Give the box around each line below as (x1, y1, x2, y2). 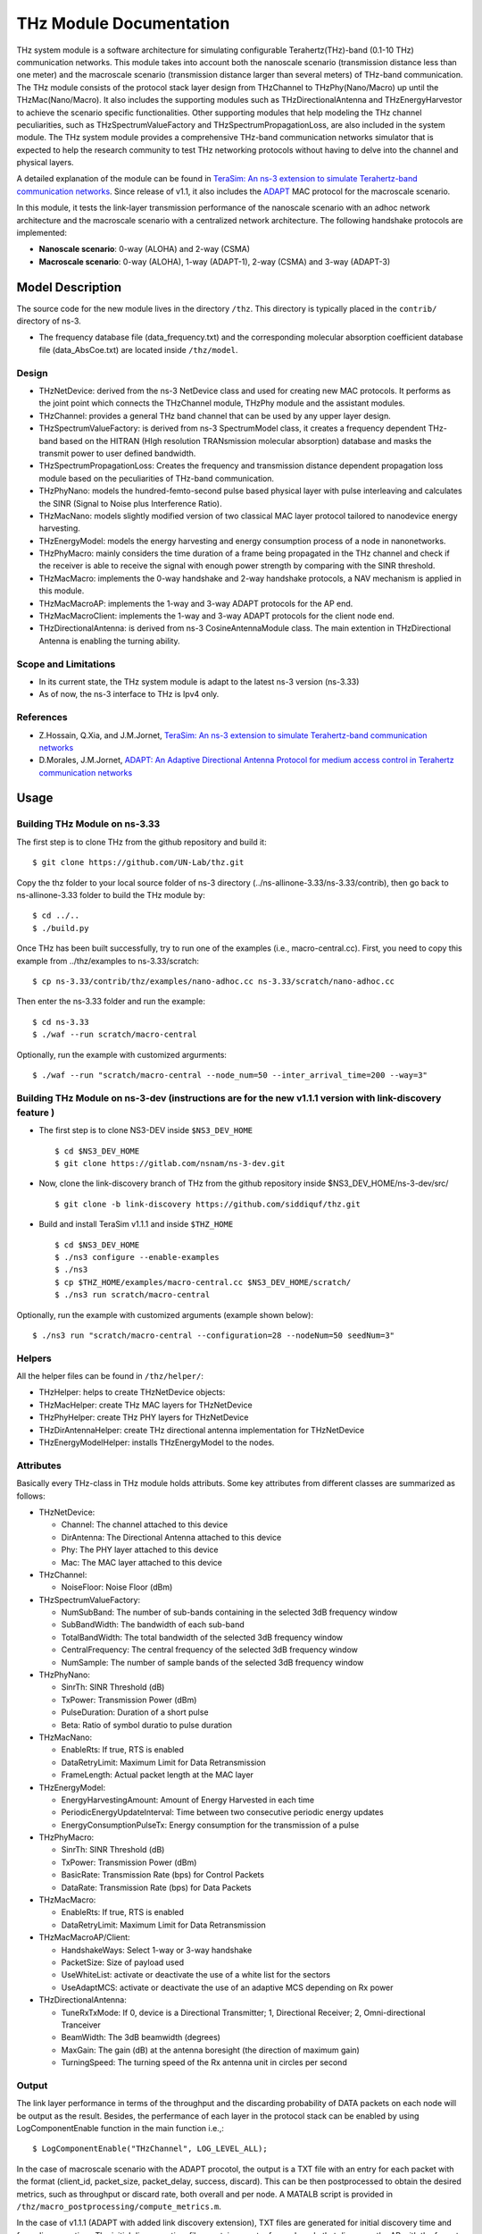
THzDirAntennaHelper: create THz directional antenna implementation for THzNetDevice (38, 1424, 365, 1435)
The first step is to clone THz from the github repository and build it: (16, 836, 267, 847)
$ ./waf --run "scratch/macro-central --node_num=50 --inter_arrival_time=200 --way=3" (32, 1070, 428, 1080)
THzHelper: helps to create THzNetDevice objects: (38, 1387, 226, 1398)
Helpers (16, 1352, 53, 1365)
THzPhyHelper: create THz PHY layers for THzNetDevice (38, 1412, 249, 1423)
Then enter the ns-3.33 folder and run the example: (16, 996, 205, 1007)
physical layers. (16, 157, 75, 168)
